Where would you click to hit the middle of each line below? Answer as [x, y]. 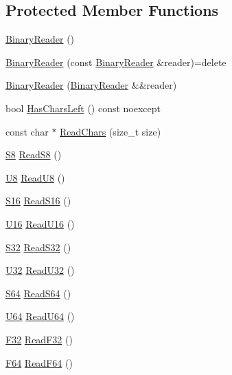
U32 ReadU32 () [40, 270]
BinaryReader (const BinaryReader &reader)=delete [116, 62]
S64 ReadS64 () [38, 293]
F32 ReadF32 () [39, 339]
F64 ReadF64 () [39, 362]
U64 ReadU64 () [40, 316]
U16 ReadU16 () [40, 223]
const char [27, 131]
